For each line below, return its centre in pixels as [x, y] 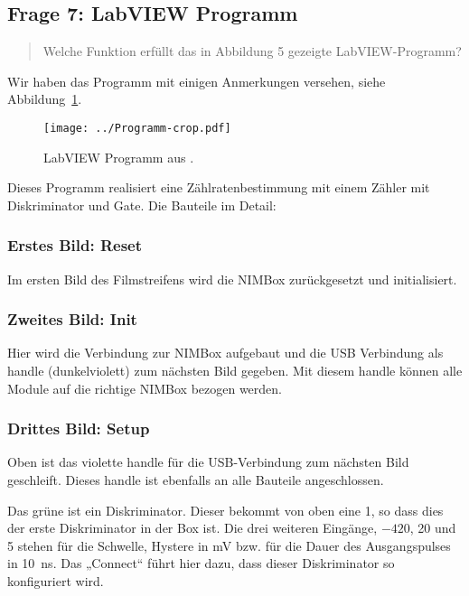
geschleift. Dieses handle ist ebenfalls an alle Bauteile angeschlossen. [196, 480]
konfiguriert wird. [56, 581]
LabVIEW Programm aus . [119, 157]
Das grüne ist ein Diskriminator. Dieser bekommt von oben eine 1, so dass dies [225, 510]
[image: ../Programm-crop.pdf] [137, 128]
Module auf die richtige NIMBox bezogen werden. [145, 388]
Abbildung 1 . [45, 99]
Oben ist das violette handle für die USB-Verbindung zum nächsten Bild [208, 462]
